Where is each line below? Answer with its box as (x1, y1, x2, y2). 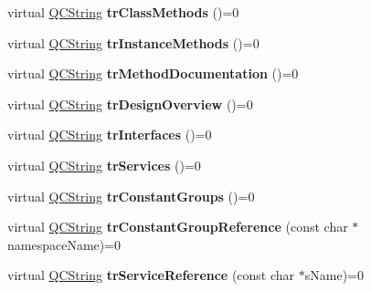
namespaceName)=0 (7, 234, 122, 254)
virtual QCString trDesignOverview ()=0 (7, 94, 253, 113)
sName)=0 (304, 265, 364, 285)
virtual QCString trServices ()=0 (7, 155, 201, 174)
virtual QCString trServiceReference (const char (7, 265, 295, 285)
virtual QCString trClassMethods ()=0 (7, 3, 239, 21)
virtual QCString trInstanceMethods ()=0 (7, 33, 260, 52)
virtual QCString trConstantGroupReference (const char (7, 217, 348, 236)
